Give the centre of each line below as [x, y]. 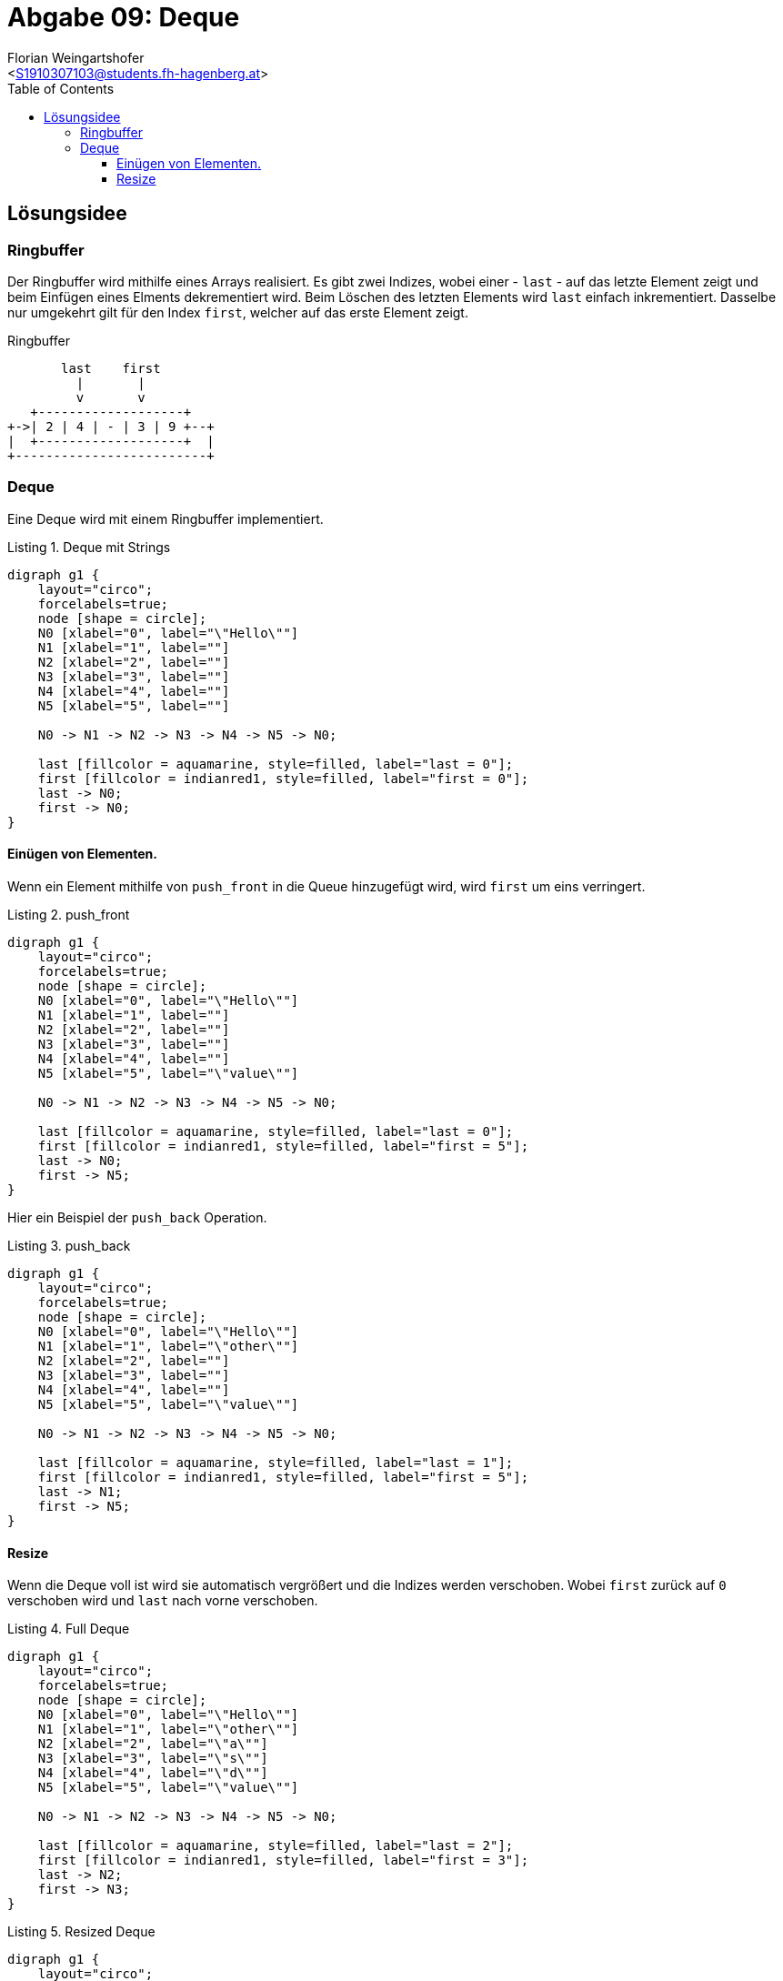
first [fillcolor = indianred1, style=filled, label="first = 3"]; [283, 1860]
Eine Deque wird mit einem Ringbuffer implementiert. [166, 518]
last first [111, 368]
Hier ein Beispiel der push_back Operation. [137, 1217]
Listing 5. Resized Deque [81, 1932]
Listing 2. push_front [69, 914]
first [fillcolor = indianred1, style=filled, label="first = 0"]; [283, 778]
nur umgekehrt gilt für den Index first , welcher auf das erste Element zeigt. [238, 312]
